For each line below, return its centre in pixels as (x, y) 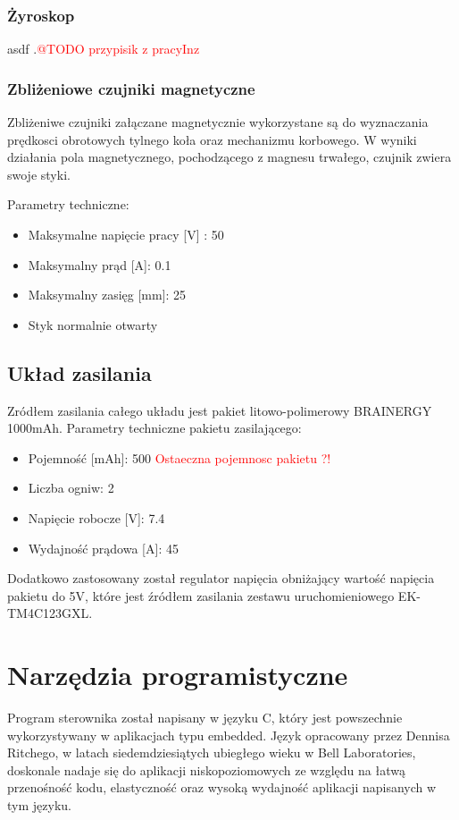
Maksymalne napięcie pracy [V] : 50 (126, 234)
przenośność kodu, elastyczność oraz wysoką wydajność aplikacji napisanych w (222, 787)
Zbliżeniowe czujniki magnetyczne (131, 88)
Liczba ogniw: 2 (71, 488)
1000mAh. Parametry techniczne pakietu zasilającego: (154, 428)
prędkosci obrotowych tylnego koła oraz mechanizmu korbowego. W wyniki (212, 139)
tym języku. (39, 805)
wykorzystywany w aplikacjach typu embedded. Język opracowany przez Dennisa (229, 735)
